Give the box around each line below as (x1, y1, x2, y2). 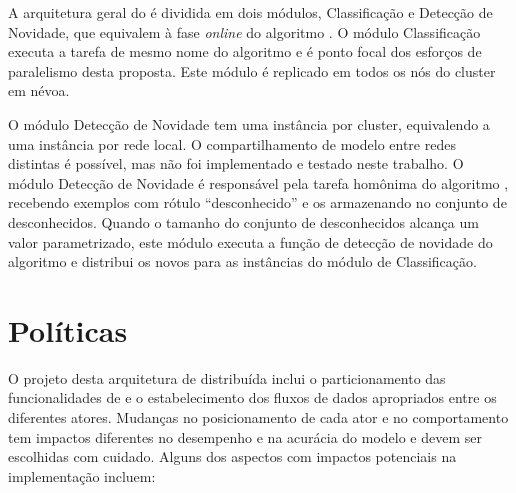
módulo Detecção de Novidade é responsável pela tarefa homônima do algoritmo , (8, 172, 509, 193)
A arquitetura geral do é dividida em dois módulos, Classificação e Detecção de (8, 2, 493, 22)
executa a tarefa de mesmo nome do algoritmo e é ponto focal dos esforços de (8, 41, 482, 62)
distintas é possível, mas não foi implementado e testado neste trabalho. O (8, 153, 464, 174)
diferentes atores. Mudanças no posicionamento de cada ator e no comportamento (8, 407, 509, 428)
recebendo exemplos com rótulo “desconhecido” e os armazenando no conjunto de (8, 192, 507, 213)
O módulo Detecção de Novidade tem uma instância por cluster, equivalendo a (8, 113, 490, 134)
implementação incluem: (8, 465, 156, 486)
